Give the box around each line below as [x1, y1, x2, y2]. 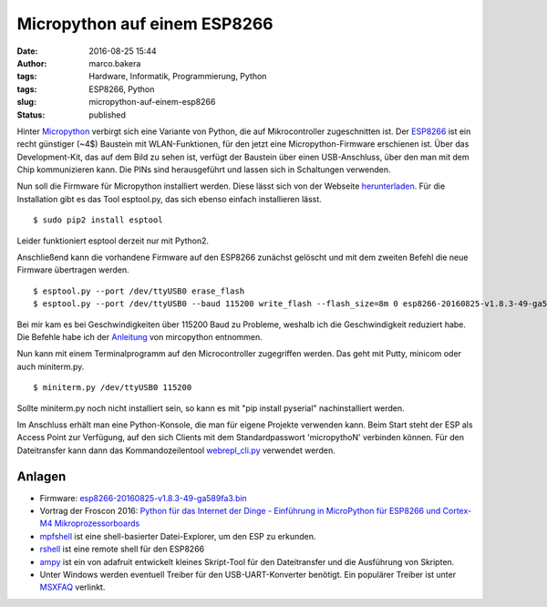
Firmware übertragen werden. [16, 264, 129, 275]
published [88, 109, 127, 120]
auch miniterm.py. [16, 361, 85, 372]
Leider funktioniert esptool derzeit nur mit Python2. [16, 235, 210, 246]
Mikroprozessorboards [54, 518, 140, 529]
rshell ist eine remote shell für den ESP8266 [39, 543, 205, 555]
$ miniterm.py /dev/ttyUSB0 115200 [33, 383, 192, 393]
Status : [16, 109, 46, 120]
